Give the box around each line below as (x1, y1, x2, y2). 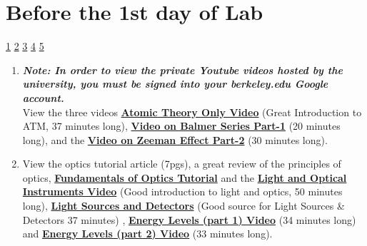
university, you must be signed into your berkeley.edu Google (22, 76, 328, 91)
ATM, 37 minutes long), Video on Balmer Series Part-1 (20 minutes (22, 118, 341, 133)
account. (22, 90, 64, 105)
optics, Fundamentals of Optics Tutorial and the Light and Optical (22, 170, 347, 185)
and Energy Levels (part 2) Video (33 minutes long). (22, 226, 273, 241)
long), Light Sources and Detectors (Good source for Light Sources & (22, 198, 345, 213)
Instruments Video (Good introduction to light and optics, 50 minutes (22, 184, 343, 199)
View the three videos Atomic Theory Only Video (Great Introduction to (22, 104, 362, 119)
